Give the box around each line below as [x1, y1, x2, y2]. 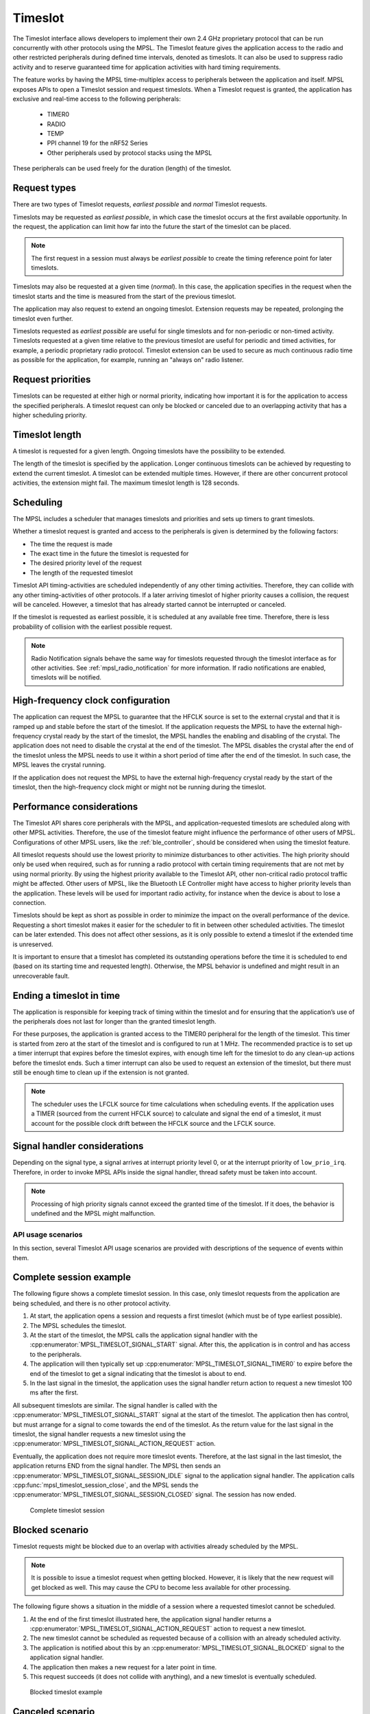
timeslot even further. [12, 314, 73, 322]
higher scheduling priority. [12, 411, 87, 419]
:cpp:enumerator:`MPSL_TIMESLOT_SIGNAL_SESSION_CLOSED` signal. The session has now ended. [12, 1490, 297, 1499]
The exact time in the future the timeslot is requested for [29, 549, 189, 558]
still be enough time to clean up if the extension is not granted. [12, 1068, 189, 1076]
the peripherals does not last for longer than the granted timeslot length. [12, 1017, 217, 1026]
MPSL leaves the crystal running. [12, 761, 106, 769]
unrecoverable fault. [12, 971, 70, 980]
